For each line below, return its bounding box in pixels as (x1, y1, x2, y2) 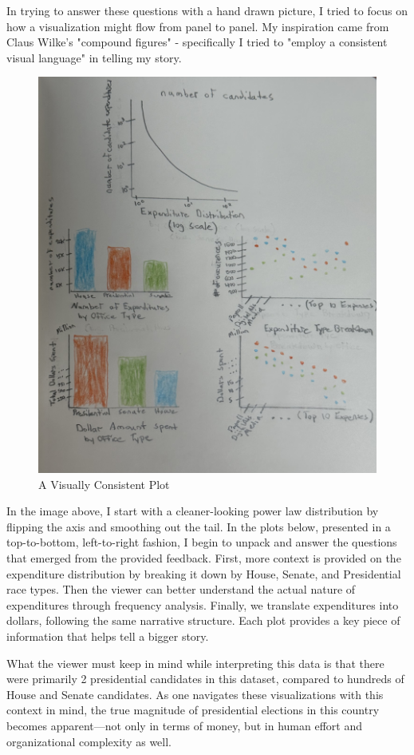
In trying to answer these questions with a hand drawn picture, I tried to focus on (6, 2, 408, 18)
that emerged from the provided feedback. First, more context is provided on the (6, 549, 401, 566)
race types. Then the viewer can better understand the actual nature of (6, 581, 356, 598)
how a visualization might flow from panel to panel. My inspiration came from (6, 18, 389, 34)
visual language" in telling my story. (6, 49, 182, 66)
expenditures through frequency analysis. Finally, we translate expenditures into (6, 596, 399, 613)
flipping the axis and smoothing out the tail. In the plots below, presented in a (6, 518, 391, 534)
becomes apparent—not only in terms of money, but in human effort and (6, 717, 362, 733)
